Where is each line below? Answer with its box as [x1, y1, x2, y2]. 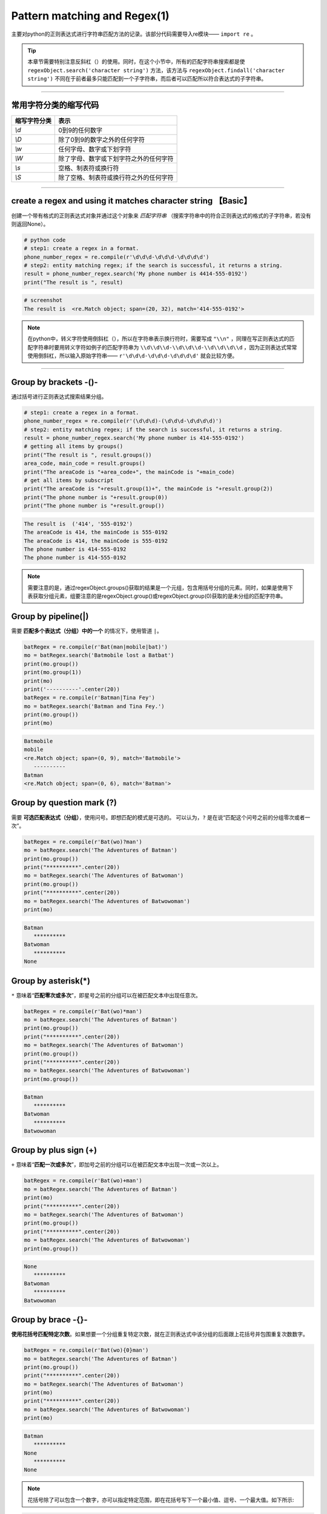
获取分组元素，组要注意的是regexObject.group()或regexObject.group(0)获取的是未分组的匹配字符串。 [32, 592, 286, 600]
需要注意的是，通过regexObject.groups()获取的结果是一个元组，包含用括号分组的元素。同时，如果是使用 [27, 584, 288, 591]
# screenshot [24, 297, 63, 304]
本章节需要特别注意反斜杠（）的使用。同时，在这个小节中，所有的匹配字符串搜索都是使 [27, 58, 245, 65]
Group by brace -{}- [11, 1315, 88, 1325]
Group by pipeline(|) [11, 611, 89, 621]
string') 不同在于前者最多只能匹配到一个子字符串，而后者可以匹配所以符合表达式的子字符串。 [27, 75, 267, 82]
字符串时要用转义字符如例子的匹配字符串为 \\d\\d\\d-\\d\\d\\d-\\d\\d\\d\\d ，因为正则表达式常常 [32, 343, 297, 351]
